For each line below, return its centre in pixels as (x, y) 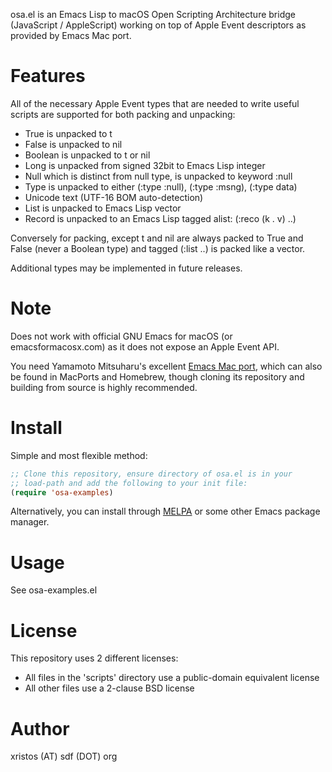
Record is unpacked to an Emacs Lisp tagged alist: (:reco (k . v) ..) (160, 218)
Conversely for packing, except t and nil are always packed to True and (157, 238)
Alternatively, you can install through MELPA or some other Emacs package (165, 511)
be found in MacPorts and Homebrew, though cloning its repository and (157, 376)
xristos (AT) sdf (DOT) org (64, 756)
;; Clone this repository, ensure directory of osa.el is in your (151, 474)
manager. (30, 522)
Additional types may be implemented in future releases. (126, 268)
